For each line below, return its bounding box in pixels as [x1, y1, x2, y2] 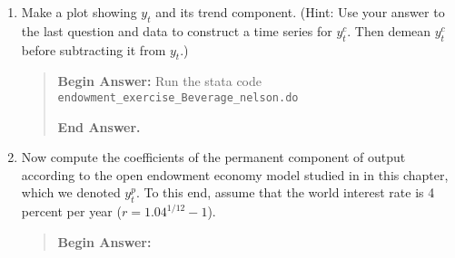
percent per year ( [21, 202, 122, 221]
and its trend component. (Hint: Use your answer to [155, 3, 445, 21]
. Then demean [347, 21, 431, 40]
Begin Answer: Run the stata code [57, 72, 262, 91]
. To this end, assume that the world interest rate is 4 [135, 183, 435, 202]
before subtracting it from [21, 40, 166, 59]
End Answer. [57, 117, 141, 136]
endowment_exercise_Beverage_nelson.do [57, 91, 299, 104]
